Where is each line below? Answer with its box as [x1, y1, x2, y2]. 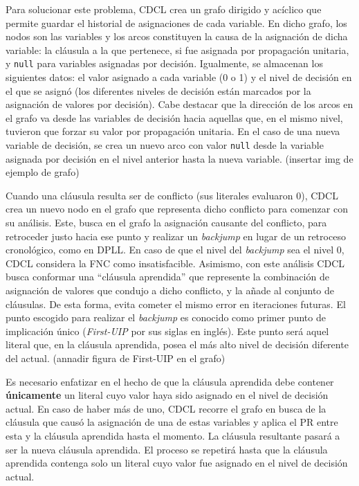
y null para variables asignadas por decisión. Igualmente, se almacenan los [6, 56, 323, 71]
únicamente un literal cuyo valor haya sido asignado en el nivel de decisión [6, 388, 329, 402]
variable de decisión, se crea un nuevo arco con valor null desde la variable [6, 138, 324, 152]
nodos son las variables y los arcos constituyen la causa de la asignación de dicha [6, 29, 348, 44]
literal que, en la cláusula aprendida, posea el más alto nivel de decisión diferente [6, 337, 349, 352]
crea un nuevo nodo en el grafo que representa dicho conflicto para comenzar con [6, 201, 348, 216]
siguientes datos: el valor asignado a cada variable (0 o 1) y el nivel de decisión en [6, 70, 352, 84]
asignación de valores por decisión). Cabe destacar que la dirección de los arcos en [6, 97, 353, 111]
